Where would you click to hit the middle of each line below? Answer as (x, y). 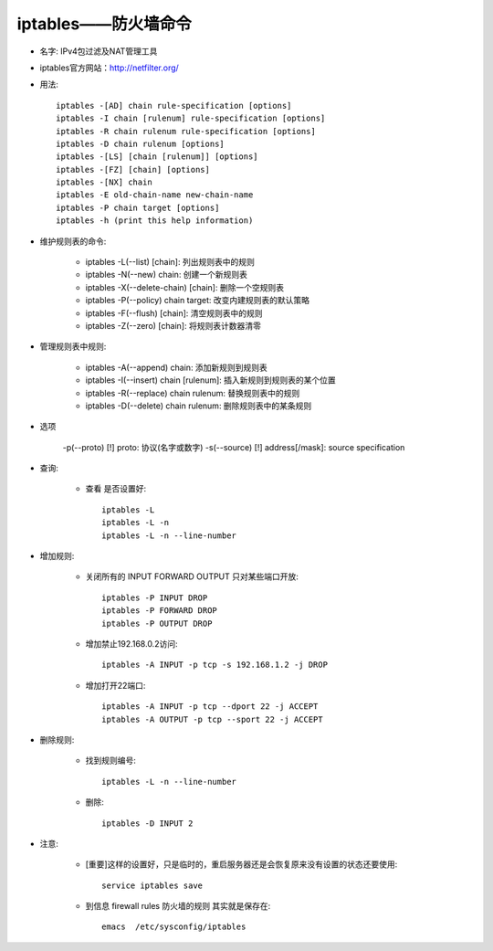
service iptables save (152, 885)
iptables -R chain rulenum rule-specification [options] (186, 131)
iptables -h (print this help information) (155, 221)
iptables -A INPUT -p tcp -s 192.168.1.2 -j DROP (215, 665)
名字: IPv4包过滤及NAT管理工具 (99, 51)
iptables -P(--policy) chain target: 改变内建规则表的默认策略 (198, 301)
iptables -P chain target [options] (138, 207)
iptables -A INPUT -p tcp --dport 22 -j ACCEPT (210, 707)
